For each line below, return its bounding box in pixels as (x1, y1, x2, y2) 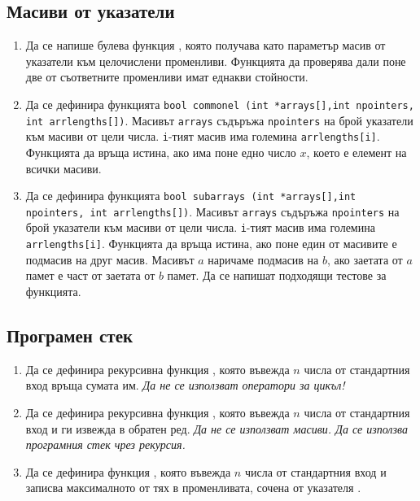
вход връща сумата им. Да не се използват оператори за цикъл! (25, 377, 345, 394)
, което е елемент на (306, 143, 407, 160)
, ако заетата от (327, 250, 403, 268)
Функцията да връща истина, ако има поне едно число (25, 143, 296, 160)
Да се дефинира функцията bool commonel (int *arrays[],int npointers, (25, 95, 414, 112)
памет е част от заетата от (25, 267, 155, 284)
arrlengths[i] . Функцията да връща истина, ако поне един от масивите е (25, 235, 397, 252)
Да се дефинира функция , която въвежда (25, 463, 231, 480)
